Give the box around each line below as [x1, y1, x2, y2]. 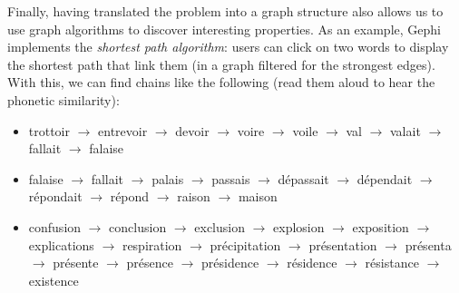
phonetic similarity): [7, 90, 120, 109]
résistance [365, 253, 419, 272]
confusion [28, 217, 82, 236]
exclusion [194, 217, 245, 236]
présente [53, 253, 99, 272]
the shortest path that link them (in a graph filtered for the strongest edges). [7, 54, 435, 73]
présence [126, 253, 173, 272]
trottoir [28, 121, 71, 140]
